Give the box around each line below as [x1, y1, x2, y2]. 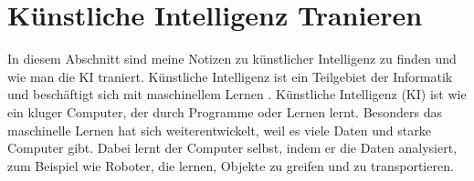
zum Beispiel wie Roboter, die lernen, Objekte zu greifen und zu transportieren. [7, 156, 454, 175]
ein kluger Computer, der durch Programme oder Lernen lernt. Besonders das [7, 102, 443, 121]
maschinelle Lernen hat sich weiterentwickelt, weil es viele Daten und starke [7, 120, 431, 139]
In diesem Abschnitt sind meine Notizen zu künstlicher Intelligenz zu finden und [7, 49, 457, 68]
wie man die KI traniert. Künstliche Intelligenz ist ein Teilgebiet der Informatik [7, 66, 453, 85]
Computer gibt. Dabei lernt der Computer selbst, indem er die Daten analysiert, [7, 138, 458, 157]
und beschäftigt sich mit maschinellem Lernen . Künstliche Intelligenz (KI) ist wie [7, 85, 467, 104]
